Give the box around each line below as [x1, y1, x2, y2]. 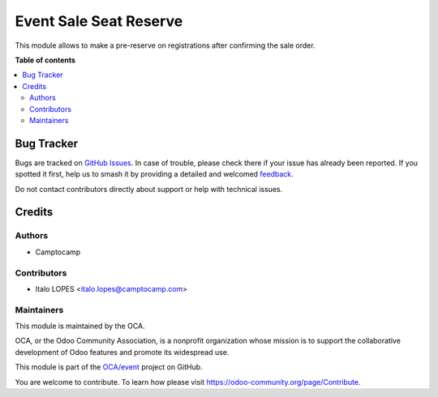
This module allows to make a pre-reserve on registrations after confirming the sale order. [15, 41, 316, 50]
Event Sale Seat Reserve [15, 12, 183, 30]
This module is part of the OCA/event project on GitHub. [15, 362, 203, 372]
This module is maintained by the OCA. [15, 321, 145, 331]
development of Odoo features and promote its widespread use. [15, 347, 230, 356]
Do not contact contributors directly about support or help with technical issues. [15, 184, 283, 194]
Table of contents [15, 55, 76, 65]
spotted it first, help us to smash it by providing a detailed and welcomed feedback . [15, 169, 294, 179]
